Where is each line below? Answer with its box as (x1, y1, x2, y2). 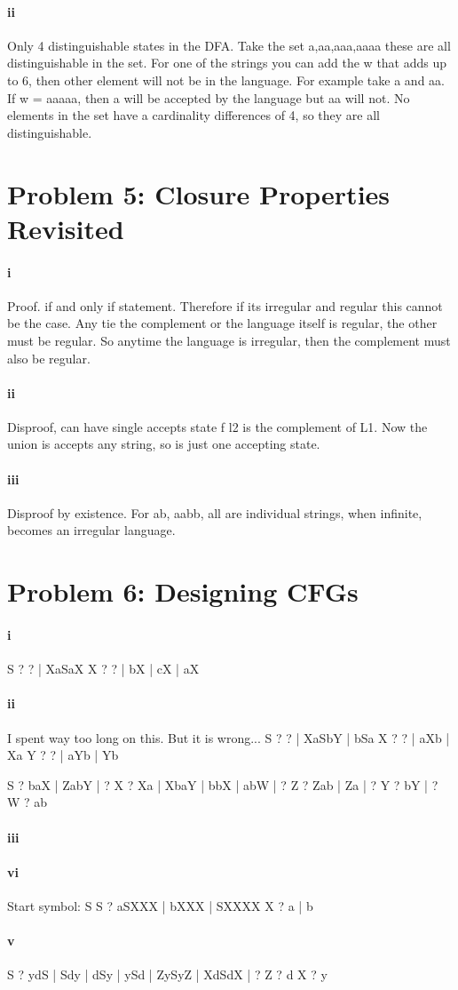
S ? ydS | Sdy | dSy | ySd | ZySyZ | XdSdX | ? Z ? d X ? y (7, 965, 328, 984)
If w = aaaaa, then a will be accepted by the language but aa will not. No (7, 88, 410, 107)
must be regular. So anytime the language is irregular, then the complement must (7, 331, 451, 349)
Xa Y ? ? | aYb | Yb (7, 746, 119, 764)
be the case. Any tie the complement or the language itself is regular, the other (7, 314, 438, 332)
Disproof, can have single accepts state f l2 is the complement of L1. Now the (7, 417, 428, 435)
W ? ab (7, 793, 48, 811)
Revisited (7, 210, 124, 246)
